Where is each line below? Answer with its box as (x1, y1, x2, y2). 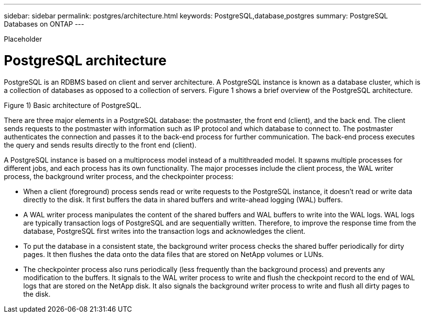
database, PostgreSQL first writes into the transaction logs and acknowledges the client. (23, 226, 306, 235)
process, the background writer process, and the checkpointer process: (4, 172, 234, 181)
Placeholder (4, 35, 42, 43)
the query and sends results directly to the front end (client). (4, 140, 196, 149)
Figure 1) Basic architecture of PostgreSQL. (4, 101, 142, 109)
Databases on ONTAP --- (4, 20, 84, 28)
